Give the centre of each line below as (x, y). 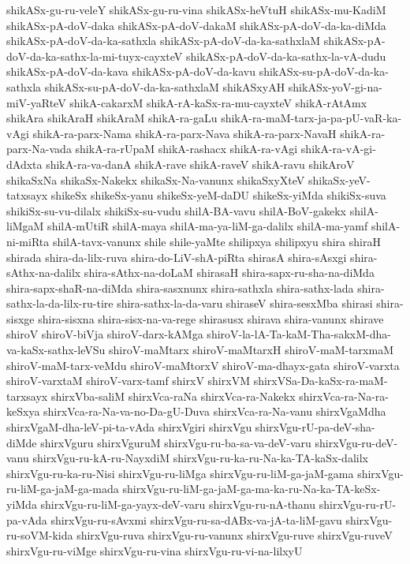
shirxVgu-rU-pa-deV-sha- (315, 427)
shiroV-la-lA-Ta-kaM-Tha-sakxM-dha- (299, 334)
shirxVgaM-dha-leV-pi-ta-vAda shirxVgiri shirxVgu (129, 427)
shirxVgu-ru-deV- (356, 442)
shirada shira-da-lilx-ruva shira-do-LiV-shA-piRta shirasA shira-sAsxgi (177, 257)
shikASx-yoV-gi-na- (335, 86)
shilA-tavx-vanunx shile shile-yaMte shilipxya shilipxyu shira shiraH (216, 241)
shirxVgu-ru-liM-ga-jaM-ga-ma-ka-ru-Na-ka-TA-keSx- (252, 489)
